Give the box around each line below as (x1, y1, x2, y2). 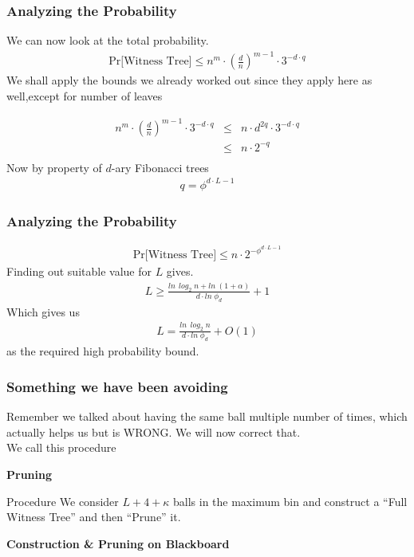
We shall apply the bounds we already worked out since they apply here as (6, 72, 373, 88)
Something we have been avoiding (6, 376, 228, 396)
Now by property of (6, 159, 102, 175)
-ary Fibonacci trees (111, 159, 209, 175)
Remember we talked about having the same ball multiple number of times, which (6, 408, 408, 425)
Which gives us (6, 303, 80, 320)
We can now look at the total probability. (6, 32, 209, 49)
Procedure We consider (6, 492, 119, 509)
